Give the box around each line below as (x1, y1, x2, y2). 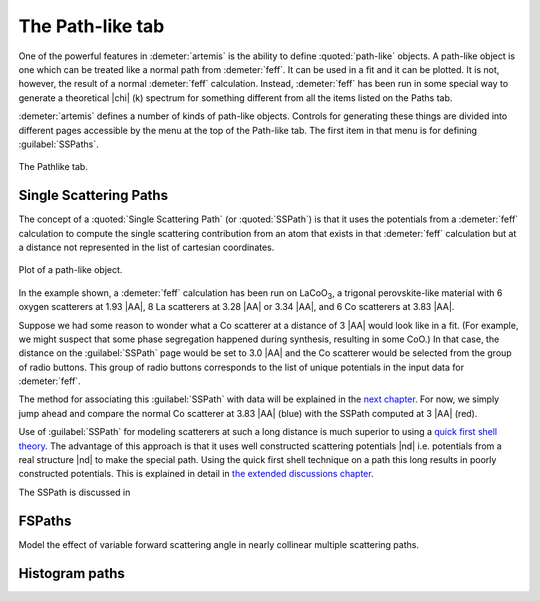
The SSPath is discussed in (18, 486, 131, 498)
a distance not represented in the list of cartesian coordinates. (18, 241, 275, 253)
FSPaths (18, 512, 72, 529)
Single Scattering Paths (18, 187, 169, 204)
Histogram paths (18, 565, 125, 582)
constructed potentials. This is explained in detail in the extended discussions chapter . (18, 468, 374, 480)
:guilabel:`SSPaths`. (18, 138, 99, 150)
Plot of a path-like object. (18, 264, 123, 276)
